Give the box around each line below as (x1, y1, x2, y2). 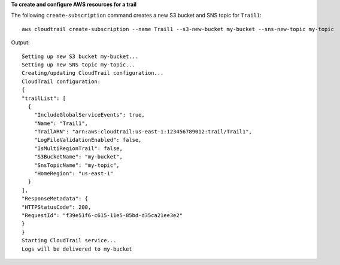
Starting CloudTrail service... (22, 237, 117, 244)
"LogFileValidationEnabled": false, (34, 136, 142, 144)
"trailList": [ (22, 95, 66, 102)
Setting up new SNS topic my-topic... (22, 61, 136, 68)
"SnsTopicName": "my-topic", (34, 162, 120, 169)
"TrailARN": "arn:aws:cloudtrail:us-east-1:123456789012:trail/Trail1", (34, 129, 253, 135)
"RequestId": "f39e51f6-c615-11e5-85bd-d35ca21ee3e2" (22, 212, 183, 218)
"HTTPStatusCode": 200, (22, 203, 92, 211)
